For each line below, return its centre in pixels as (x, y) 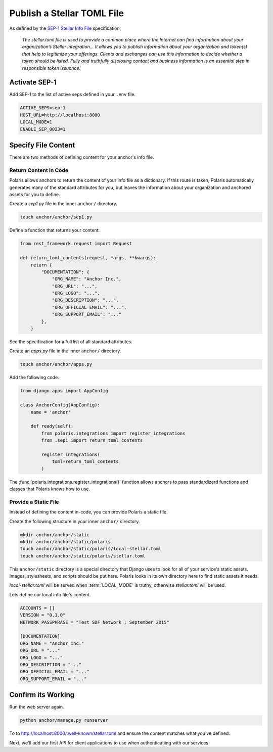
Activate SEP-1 (33, 83)
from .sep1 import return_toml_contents (92, 440)
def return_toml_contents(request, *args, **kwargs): (88, 258)
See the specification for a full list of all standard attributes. (71, 342)
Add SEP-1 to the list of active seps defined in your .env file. (73, 95)
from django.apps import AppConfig (64, 391)
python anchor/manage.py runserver (64, 720)
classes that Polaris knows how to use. (50, 489)
